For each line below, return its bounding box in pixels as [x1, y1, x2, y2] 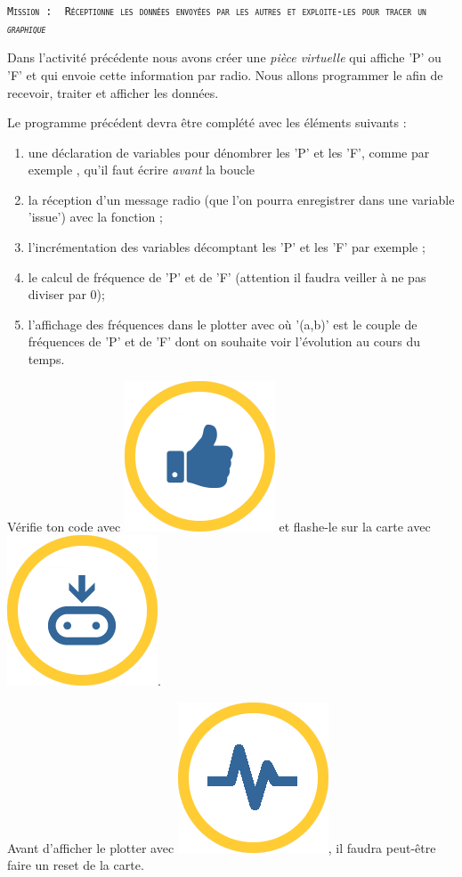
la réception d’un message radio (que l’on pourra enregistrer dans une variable [28, 190, 455, 208]
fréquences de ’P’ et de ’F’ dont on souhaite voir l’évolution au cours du [28, 332, 420, 351]
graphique [7, 22, 46, 36]
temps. [28, 350, 65, 369]
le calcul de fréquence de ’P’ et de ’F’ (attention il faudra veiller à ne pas [28, 267, 426, 286]
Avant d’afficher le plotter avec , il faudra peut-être [7, 838, 436, 857]
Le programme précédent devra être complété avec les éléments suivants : [7, 113, 407, 132]
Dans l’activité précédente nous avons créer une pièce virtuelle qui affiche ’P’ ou [7, 48, 442, 67]
